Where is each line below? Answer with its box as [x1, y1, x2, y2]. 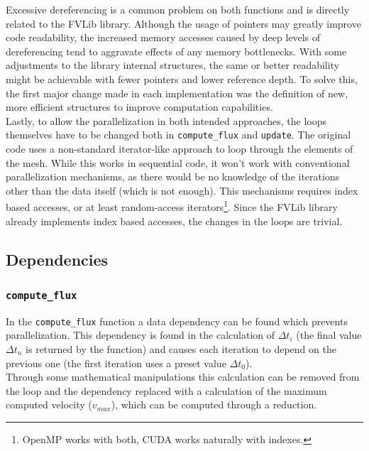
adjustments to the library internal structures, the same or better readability [6, 58, 340, 72]
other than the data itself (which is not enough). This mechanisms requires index [6, 183, 358, 197]
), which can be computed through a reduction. [111, 397, 317, 412]
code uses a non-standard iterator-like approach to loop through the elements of [6, 141, 353, 156]
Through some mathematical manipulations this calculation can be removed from [6, 369, 360, 384]
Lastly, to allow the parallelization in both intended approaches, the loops [6, 113, 327, 128]
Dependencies [6, 248, 109, 270]
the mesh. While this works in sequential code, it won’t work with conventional [6, 155, 350, 170]
